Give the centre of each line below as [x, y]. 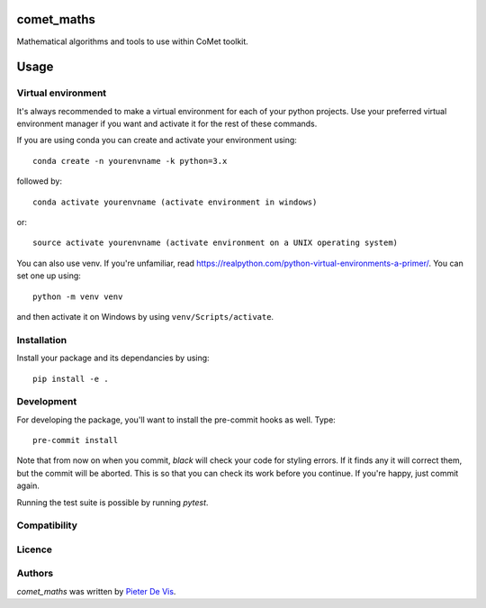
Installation [42, 340]
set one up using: [49, 276]
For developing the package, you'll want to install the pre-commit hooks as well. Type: [176, 420]
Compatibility [47, 525]
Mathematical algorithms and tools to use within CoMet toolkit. [133, 41]
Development [47, 402]
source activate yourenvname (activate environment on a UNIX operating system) [216, 243]
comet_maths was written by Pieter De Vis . [96, 591]
